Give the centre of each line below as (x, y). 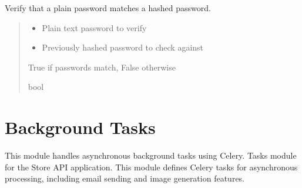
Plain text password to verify (94, 27)
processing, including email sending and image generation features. (125, 178)
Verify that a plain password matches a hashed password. (108, 8)
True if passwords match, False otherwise (102, 67)
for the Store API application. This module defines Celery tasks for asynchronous (151, 167)
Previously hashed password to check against (123, 47)
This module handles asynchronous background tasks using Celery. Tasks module (151, 155)
